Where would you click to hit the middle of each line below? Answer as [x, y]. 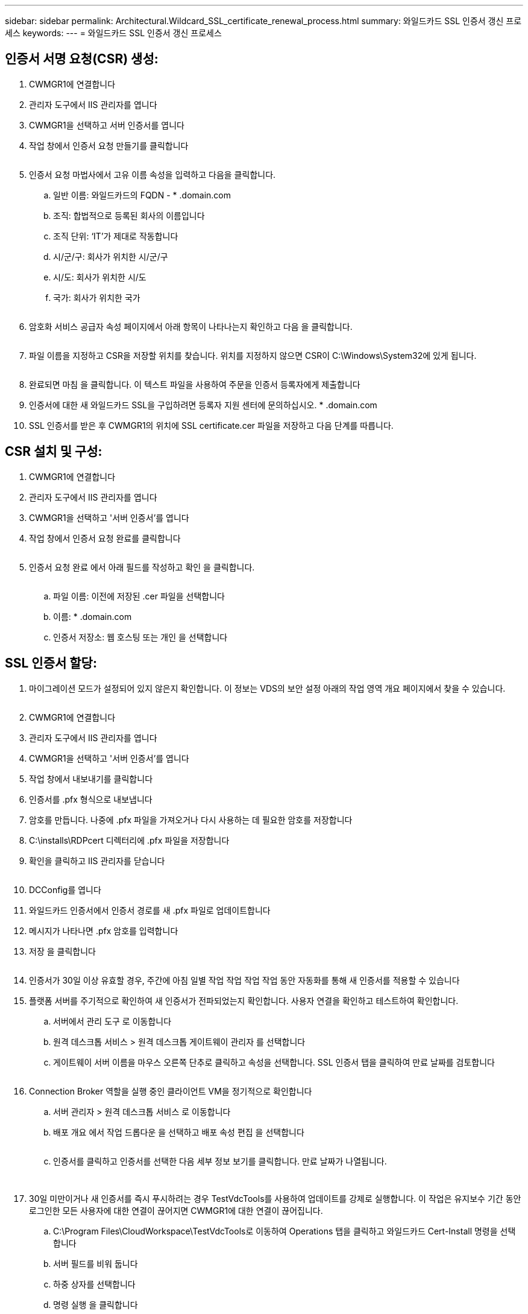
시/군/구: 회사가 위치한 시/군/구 [111, 256]
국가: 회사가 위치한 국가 [97, 297]
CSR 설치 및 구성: [54, 452]
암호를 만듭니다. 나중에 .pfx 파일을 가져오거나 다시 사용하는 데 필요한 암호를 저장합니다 [191, 820]
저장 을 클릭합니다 [62, 951]
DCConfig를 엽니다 [65, 889]
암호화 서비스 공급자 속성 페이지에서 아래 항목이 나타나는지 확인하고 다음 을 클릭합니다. [191, 326]
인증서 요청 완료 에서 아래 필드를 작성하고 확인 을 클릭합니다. [142, 567]
